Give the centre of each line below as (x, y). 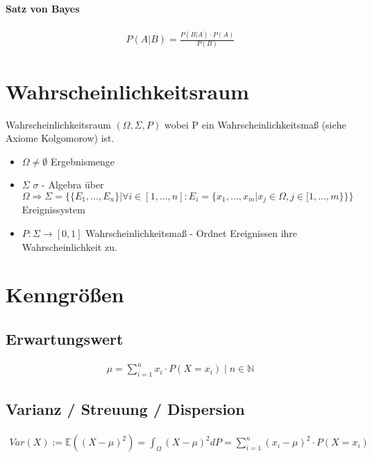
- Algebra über (73, 185)
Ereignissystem (53, 210)
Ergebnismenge (83, 161)
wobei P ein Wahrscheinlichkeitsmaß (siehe (255, 124)
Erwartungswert (65, 338)
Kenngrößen (65, 294)
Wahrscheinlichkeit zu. (69, 246)
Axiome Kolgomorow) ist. (60, 138)
